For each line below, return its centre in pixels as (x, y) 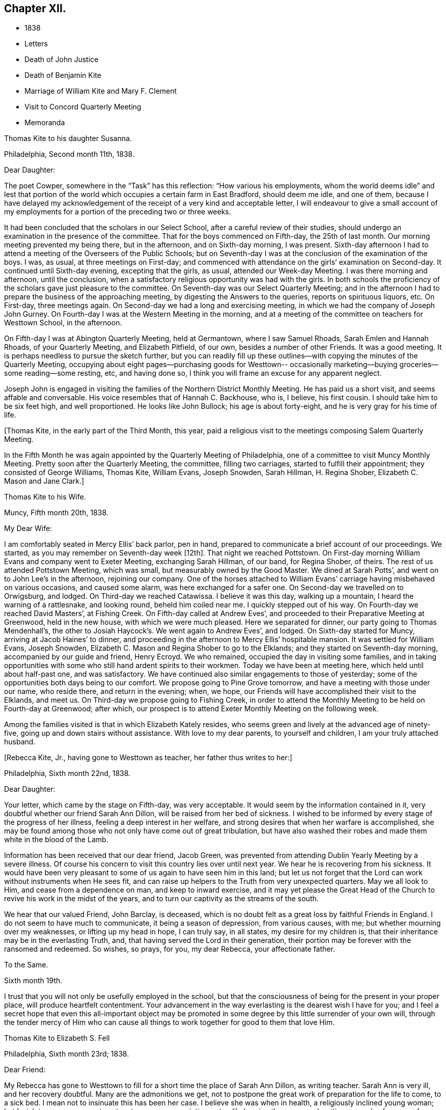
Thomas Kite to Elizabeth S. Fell (57, 1038)
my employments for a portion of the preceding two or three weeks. (118, 212)
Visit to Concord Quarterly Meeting (83, 107)
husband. (20, 742)
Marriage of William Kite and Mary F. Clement (101, 91)
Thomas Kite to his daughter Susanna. (68, 138)
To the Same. (26, 965)
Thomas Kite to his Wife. (45, 497)
